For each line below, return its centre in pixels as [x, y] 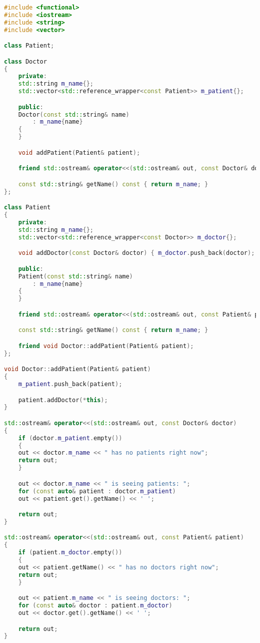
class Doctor [25, 61]
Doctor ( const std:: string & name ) [74, 114]
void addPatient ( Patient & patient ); [79, 152]
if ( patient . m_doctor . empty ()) [70, 553]
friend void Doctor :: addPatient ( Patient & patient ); [106, 346]
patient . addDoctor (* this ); [63, 400]
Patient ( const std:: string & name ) [75, 276]
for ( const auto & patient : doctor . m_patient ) [97, 491]
